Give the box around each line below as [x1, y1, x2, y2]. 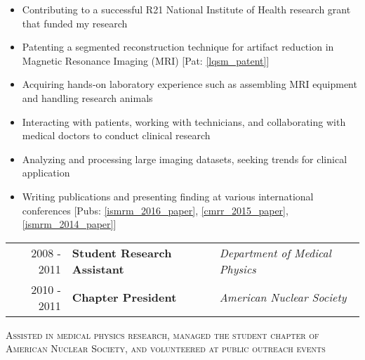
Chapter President [72, 289, 177, 306]
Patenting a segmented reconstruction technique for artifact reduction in [22, 39, 334, 54]
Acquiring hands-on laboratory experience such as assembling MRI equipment [22, 77, 357, 91]
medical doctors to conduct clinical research [22, 128, 211, 143]
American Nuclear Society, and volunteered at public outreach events [6, 341, 326, 356]
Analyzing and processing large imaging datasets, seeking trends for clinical [22, 151, 347, 166]
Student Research [72, 244, 172, 261]
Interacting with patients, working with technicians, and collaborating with [22, 114, 346, 129]
